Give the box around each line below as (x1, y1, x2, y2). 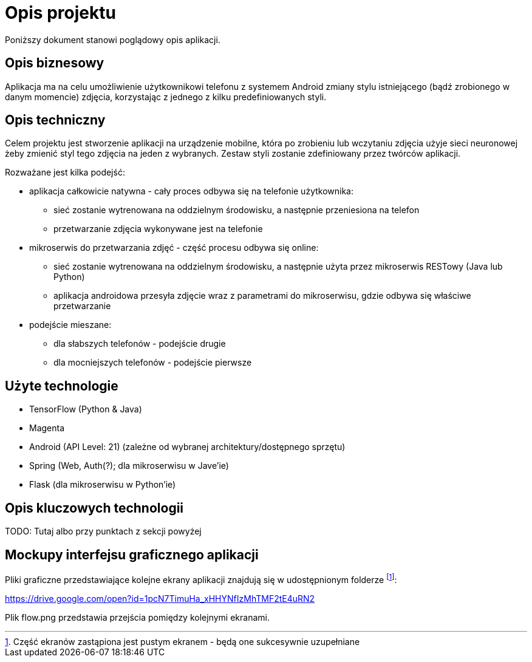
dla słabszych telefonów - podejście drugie (53, 338, 226, 349)
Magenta (29, 423, 65, 434)
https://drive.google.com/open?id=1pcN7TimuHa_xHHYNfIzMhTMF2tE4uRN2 (5, 593, 315, 604)
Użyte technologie (5, 378, 118, 394)
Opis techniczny (5, 112, 106, 128)
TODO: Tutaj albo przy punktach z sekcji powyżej (5, 526, 202, 537)
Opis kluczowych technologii (5, 500, 184, 516)
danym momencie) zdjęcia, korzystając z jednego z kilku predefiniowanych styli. (5, 91, 327, 102)
